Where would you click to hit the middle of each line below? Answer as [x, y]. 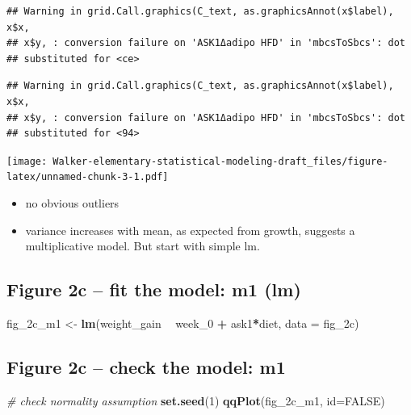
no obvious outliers [72, 203]
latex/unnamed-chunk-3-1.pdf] [88, 177]
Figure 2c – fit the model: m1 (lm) [154, 289]
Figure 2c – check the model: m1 [146, 367]
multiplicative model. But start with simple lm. [143, 246]
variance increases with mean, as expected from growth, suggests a [190, 230]
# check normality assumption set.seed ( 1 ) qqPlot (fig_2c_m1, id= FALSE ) [196, 400]
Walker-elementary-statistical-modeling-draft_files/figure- [220, 161]
